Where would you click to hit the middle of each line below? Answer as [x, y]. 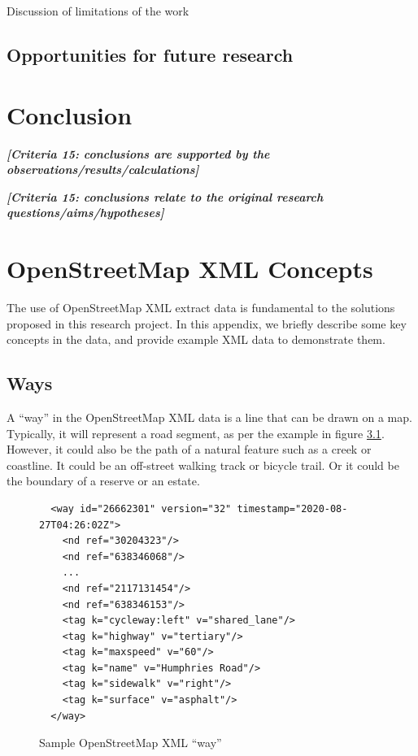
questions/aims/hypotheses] [85, 213]
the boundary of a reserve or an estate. [103, 481]
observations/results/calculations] [103, 169]
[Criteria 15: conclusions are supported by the [138, 153]
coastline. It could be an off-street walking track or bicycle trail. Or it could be [203, 465]
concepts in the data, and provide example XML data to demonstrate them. [196, 339]
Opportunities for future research [150, 54]
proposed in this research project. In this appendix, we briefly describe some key [207, 323]
